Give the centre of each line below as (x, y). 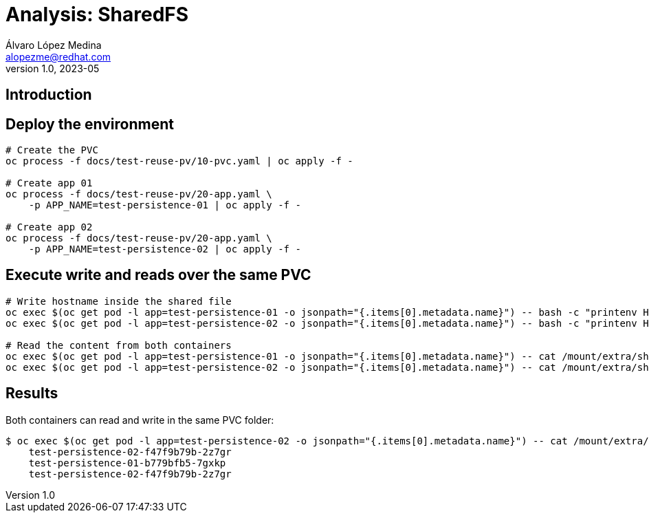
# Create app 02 (49, 227)
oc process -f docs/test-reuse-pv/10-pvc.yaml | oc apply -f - (179, 161)
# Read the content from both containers (119, 345)
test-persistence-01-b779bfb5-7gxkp (127, 463)
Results (32, 393)
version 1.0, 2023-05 (53, 68)
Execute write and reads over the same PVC (158, 275)
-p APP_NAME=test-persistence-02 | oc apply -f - (165, 249)
